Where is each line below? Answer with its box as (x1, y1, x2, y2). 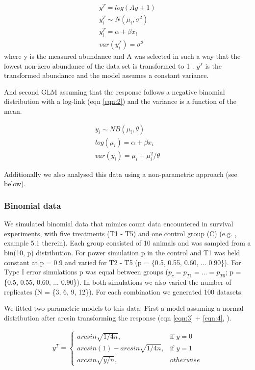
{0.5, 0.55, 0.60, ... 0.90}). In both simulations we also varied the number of (4, 276, 231, 287)
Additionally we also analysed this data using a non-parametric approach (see (4, 169, 237, 179)
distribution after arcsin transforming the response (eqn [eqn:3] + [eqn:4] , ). (4, 312, 231, 322)
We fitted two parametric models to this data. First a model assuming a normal (4, 303, 244, 313)
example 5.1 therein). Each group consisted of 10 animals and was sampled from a (4, 238, 251, 248)
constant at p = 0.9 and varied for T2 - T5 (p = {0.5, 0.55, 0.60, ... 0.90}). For (4, 257, 241, 267)
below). (4, 178, 26, 189)
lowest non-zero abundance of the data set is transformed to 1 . (4, 60, 194, 71)
